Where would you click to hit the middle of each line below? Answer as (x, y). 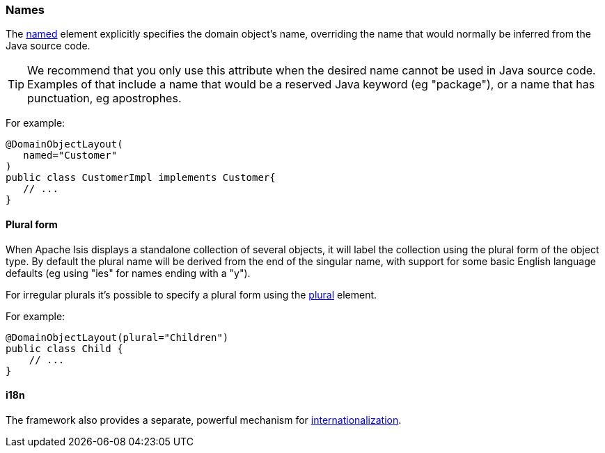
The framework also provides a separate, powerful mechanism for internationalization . (204, 420)
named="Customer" (70, 156)
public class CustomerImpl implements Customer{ (141, 178)
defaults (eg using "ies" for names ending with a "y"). (128, 273)
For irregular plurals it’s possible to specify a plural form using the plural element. (191, 294)
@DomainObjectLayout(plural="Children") (117, 337)
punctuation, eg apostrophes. (104, 98)
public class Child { (64, 348)
